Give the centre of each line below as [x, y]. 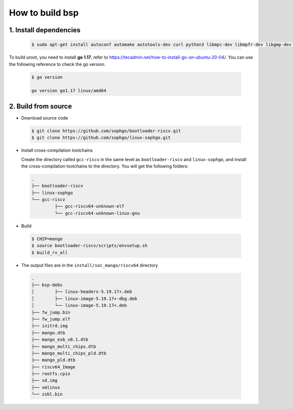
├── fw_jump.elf [51, 319]
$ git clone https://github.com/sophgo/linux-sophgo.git [101, 138]
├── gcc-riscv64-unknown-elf [89, 206]
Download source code [45, 118]
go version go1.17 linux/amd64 [69, 91]
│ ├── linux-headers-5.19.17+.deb [82, 292]
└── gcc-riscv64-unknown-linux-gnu [97, 213]
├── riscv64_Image [53, 367]
